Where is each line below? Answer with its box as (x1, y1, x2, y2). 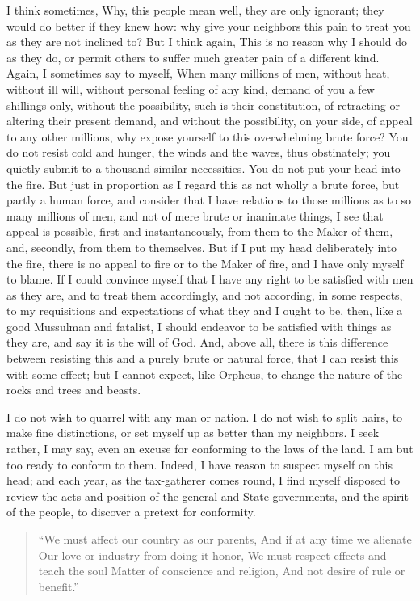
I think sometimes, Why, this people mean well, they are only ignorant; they (6, 2, 384, 18)
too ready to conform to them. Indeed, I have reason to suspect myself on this (6, 456, 393, 473)
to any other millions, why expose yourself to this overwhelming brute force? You (6, 128, 409, 145)
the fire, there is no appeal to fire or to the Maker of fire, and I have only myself (6, 254, 404, 271)
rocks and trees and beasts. (6, 381, 141, 398)
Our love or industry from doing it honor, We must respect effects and (38, 546, 387, 563)
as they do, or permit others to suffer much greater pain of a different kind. (6, 48, 380, 65)
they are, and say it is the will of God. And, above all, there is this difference (6, 334, 388, 351)
